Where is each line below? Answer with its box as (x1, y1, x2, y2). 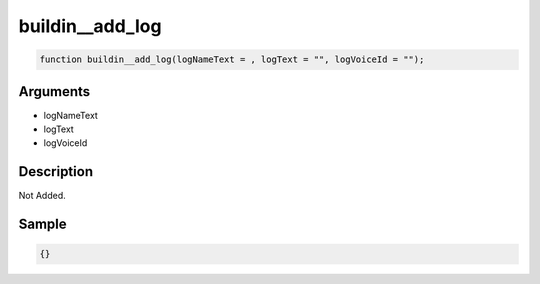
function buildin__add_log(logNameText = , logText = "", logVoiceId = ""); (39, 54, 425, 65)
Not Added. (18, 190, 67, 202)
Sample (18, 216, 67, 233)
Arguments (18, 83, 91, 100)
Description (18, 163, 94, 180)
